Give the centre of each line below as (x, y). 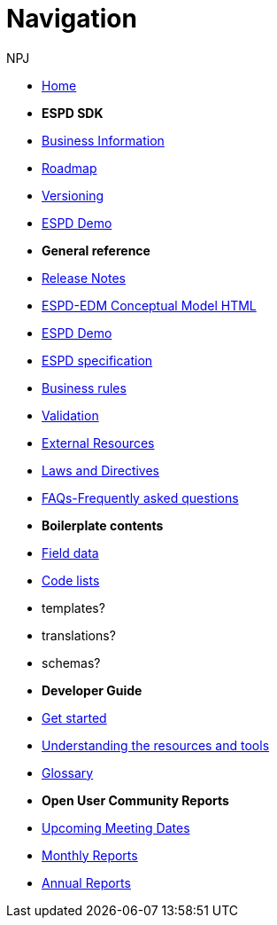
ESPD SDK (73, 113)
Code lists (71, 580)
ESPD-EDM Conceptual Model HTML (149, 305)
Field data (70, 553)
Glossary (68, 772)
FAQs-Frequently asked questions (140, 498)
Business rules (84, 388)
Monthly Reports (90, 855)
